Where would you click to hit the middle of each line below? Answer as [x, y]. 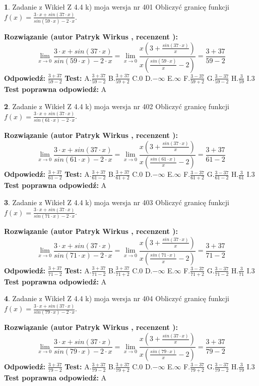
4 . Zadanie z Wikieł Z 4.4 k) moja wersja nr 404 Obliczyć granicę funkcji [117, 298]
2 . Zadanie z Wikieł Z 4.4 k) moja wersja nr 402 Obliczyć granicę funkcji [117, 106]
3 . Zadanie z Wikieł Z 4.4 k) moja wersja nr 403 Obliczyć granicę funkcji [117, 202]
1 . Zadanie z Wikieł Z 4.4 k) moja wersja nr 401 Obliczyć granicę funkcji [117, 7]
